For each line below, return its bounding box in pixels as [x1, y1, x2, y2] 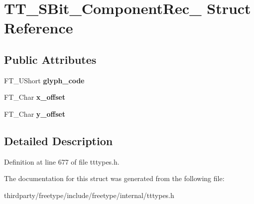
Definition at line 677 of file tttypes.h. [4, 156, 120, 167]
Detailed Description [4, 133, 113, 148]
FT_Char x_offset [4, 92, 65, 102]
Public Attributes [4, 51, 97, 67]
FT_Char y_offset [4, 108, 65, 119]
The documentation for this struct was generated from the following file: [4, 173, 225, 184]
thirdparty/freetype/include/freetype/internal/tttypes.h [4, 190, 174, 200]
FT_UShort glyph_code [4, 75, 85, 85]
